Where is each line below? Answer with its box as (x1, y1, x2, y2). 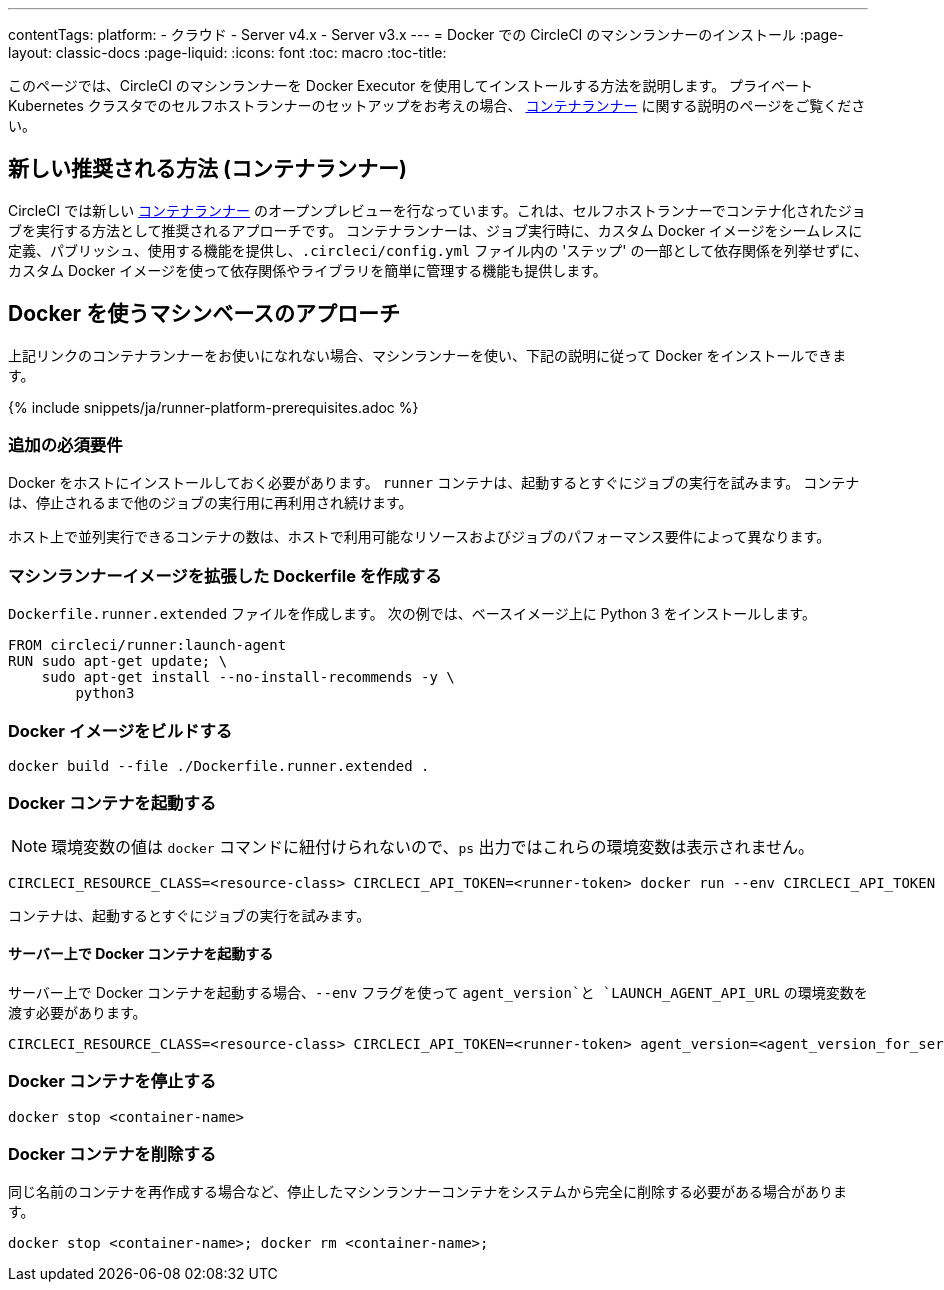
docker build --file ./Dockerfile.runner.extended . (8, 757, 430, 774)
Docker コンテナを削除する (8, 1144, 217, 1165)
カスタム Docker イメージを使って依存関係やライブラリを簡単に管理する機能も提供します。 (8, 261, 607, 279)
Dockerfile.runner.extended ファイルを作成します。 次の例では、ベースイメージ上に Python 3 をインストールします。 (8, 605, 816, 623)
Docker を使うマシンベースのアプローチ (8, 301, 401, 327)
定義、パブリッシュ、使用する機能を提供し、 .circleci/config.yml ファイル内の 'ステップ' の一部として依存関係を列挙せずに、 (8, 241, 868, 259)
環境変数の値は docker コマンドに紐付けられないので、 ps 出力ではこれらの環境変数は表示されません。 (51, 836, 815, 857)
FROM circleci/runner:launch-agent (8, 637, 287, 654)
